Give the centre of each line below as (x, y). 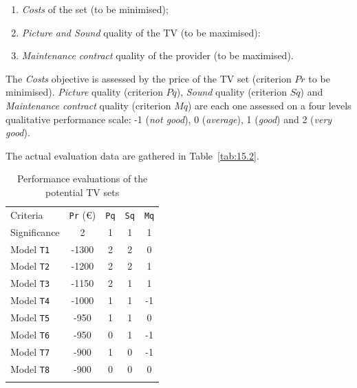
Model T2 (30, 266)
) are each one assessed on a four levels (269, 105)
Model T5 (30, 317)
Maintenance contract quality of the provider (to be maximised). (158, 55)
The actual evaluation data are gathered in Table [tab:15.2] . (132, 155)
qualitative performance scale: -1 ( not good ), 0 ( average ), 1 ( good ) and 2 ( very (169, 119)
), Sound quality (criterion (232, 92)
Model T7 (30, 351)
